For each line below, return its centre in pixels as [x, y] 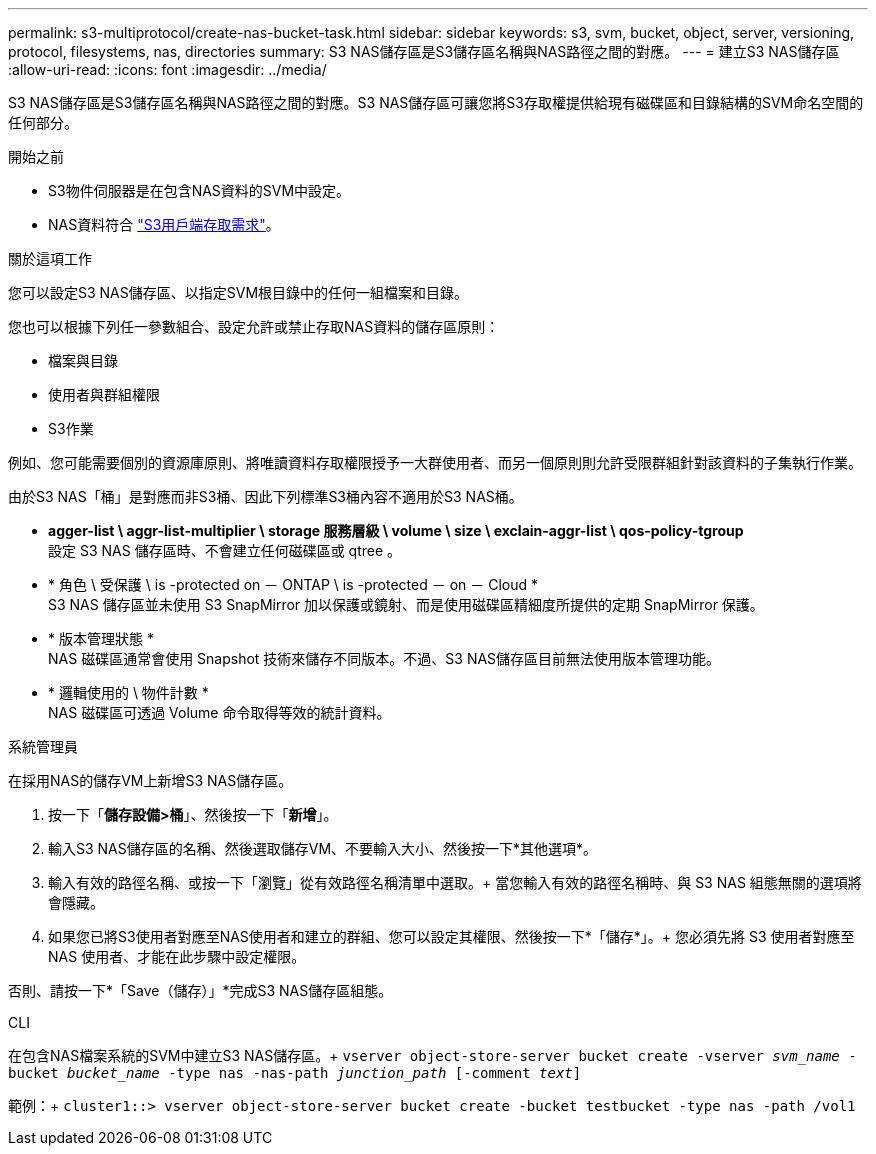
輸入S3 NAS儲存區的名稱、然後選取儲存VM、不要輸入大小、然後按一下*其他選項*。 [323, 848]
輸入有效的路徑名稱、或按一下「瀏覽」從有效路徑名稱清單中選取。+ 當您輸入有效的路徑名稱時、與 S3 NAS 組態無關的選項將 [455, 882]
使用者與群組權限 [104, 394]
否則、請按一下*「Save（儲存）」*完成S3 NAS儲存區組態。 [200, 990]
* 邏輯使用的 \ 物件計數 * [128, 692]
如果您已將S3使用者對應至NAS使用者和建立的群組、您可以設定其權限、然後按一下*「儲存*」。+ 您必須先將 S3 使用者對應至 [451, 936]
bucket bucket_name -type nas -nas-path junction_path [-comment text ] [295, 1073]
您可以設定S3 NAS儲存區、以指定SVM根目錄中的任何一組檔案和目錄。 [238, 292]
